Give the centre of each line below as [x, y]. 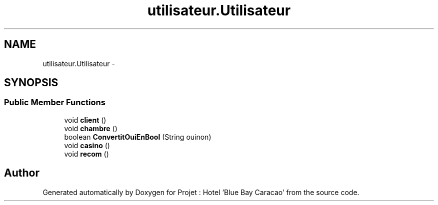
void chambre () [91, 128]
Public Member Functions [55, 102]
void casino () [87, 145]
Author [22, 173]
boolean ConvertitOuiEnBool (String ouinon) [138, 137]
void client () [85, 120]
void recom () [86, 154]
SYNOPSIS [31, 83]
